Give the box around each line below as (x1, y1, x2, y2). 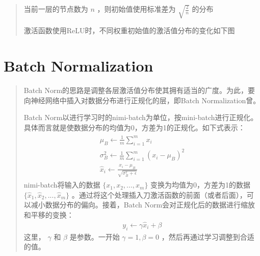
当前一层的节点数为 (23, 4, 88, 14)
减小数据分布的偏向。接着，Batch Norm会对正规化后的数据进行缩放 (31, 199, 255, 210)
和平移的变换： (23, 210, 74, 220)
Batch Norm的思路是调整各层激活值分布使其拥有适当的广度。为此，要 (23, 84, 255, 95)
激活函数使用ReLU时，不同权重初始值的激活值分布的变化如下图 (23, 25, 235, 36)
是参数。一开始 (69, 231, 120, 242)
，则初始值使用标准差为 (97, 4, 176, 14)
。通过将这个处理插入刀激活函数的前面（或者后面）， (71, 189, 247, 200)
